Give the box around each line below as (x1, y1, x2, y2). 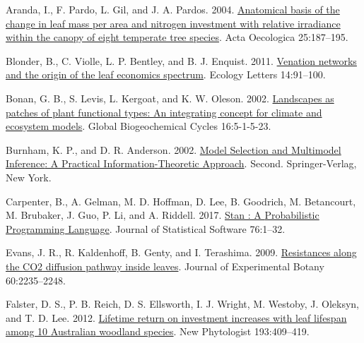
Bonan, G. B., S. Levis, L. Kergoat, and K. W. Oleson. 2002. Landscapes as (6, 90, 334, 105)
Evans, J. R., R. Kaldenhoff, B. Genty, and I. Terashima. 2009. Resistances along (6, 245, 357, 260)
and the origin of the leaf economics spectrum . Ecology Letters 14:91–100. (6, 67, 326, 82)
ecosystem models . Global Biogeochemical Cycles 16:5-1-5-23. (6, 119, 271, 133)
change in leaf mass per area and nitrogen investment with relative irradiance (6, 16, 341, 30)
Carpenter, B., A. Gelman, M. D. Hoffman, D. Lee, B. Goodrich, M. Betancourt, (6, 193, 356, 208)
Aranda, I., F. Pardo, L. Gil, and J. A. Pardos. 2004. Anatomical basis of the (6, 2, 340, 16)
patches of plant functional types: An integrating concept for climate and (6, 104, 322, 119)
